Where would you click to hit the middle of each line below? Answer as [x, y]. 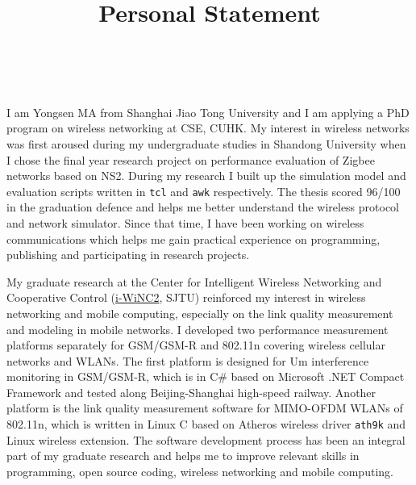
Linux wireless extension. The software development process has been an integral [206, 439]
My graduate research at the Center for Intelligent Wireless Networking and [194, 281]
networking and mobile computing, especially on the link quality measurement [200, 313]
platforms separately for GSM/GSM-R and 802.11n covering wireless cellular [196, 345]
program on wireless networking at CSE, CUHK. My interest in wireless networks [208, 128]
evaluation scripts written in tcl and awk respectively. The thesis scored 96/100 [204, 191]
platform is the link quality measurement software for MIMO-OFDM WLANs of [205, 408]
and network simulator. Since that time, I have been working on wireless [185, 222]
